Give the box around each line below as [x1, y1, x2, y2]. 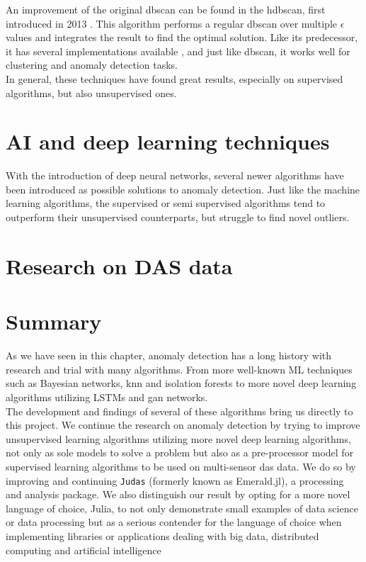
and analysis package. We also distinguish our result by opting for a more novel [6, 487, 350, 502]
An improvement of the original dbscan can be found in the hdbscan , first [6, 2, 326, 16]
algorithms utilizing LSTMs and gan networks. [6, 389, 208, 404]
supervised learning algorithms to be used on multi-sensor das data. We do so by [6, 459, 356, 473]
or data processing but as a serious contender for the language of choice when [6, 515, 342, 529]
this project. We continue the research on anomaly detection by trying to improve [6, 417, 360, 432]
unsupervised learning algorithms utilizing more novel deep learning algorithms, [6, 431, 351, 446]
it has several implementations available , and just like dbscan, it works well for [6, 43, 350, 58]
